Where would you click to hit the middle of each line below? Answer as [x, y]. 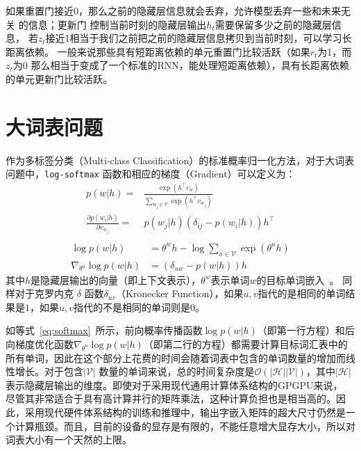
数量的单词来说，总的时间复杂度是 [177, 371]
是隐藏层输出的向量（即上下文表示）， [116, 279]
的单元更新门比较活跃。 [59, 78]
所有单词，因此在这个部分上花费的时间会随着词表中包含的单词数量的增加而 [176, 357]
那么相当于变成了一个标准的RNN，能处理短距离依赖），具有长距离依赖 [190, 65]
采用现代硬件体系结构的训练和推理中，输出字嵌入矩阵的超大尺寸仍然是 [185, 412]
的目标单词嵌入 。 [298, 279]
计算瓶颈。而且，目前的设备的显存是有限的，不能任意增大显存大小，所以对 [185, 426]
